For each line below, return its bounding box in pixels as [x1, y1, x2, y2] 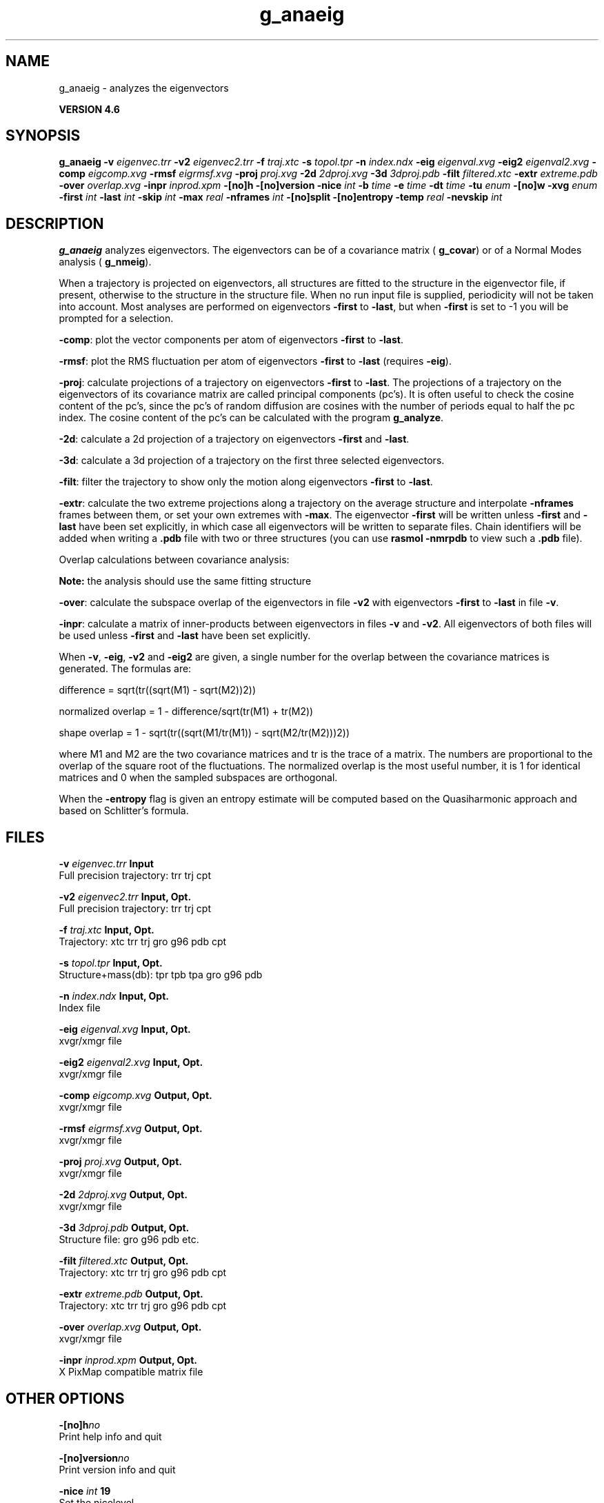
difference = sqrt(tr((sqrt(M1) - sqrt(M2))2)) [59, 684, 256, 696]
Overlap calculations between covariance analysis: [59, 554, 290, 566]
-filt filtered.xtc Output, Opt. [59, 1255, 189, 1267]
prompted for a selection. [59, 312, 174, 325]
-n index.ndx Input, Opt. [59, 990, 169, 1002]
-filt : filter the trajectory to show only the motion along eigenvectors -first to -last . [59, 476, 433, 488]
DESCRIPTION [6, 214, 104, 232]
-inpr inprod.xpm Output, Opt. [59, 1354, 197, 1366]
